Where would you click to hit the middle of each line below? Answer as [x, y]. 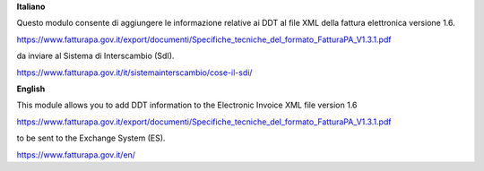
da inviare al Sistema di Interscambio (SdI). [95, 56]
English [31, 89]
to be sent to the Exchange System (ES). [91, 138]
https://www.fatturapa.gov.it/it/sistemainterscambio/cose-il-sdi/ [134, 73]
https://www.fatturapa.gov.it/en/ [76, 154]
